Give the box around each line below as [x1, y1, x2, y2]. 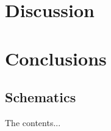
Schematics [5, 88, 76, 107]
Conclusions [5, 45, 107, 70]
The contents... [5, 116, 61, 129]
